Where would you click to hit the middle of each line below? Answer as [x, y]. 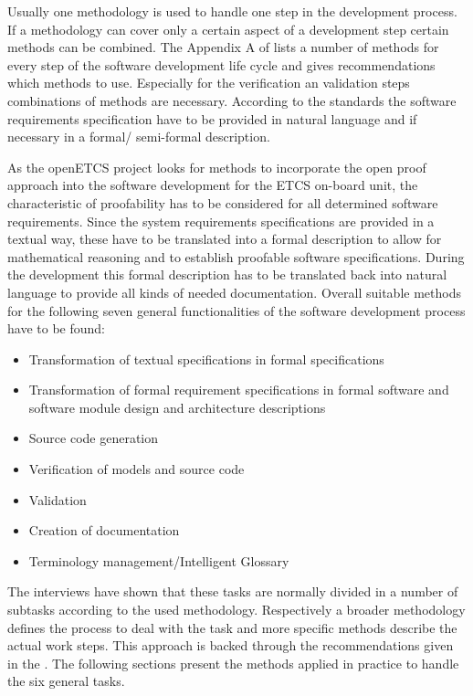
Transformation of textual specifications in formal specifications [206, 359]
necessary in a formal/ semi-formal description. [139, 137]
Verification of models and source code [137, 469]
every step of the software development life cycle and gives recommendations [221, 64]
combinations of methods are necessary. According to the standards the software [232, 100]
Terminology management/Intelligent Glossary [159, 560]
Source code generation [94, 438]
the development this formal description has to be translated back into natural [227, 274]
